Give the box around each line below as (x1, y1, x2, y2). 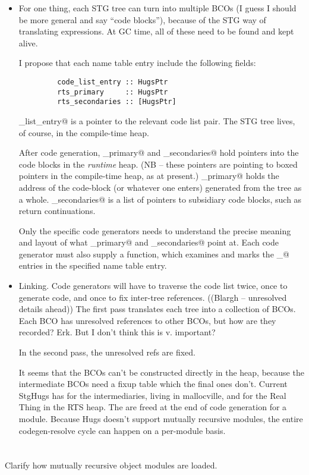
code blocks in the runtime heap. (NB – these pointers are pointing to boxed (18, 158, 298, 170)
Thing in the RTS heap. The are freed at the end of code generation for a (18, 401, 287, 413)
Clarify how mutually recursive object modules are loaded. (5, 459, 217, 471)
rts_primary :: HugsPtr (57, 87, 168, 96)
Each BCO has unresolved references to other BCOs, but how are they (18, 314, 276, 326)
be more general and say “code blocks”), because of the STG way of (18, 13, 266, 26)
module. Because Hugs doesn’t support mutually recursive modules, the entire (18, 413, 303, 424)
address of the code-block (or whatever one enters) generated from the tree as (18, 181, 302, 193)
